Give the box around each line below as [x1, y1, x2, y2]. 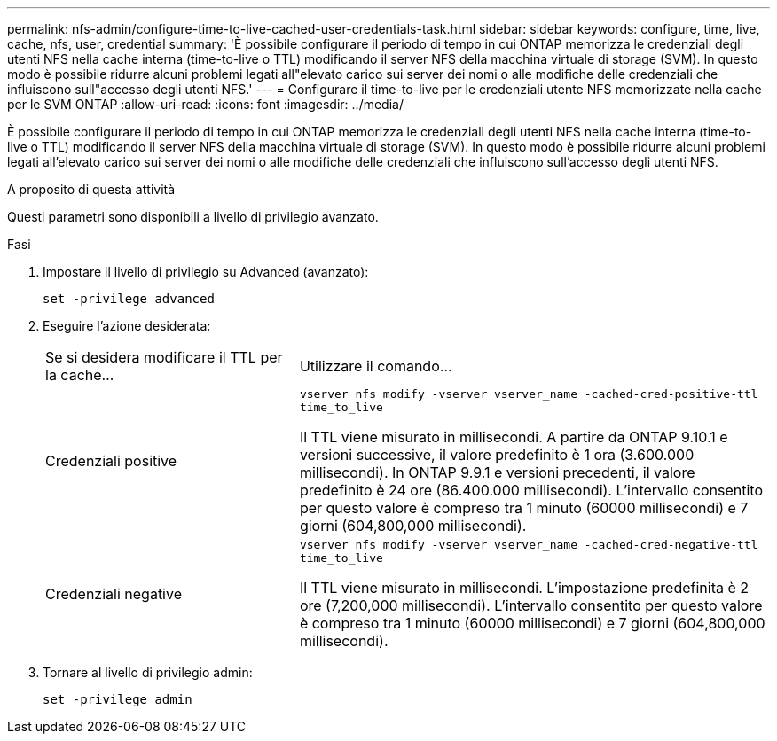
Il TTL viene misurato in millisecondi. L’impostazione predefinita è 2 [299, 579, 750, 597]
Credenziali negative [45, 585, 182, 603]
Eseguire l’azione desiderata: [43, 318, 211, 333]
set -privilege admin [43, 692, 192, 706]
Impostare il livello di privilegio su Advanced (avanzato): [43, 264, 369, 279]
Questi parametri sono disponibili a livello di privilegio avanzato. [7, 209, 379, 224]
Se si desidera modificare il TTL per [45, 348, 283, 366]
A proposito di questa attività [7, 182, 176, 197]
